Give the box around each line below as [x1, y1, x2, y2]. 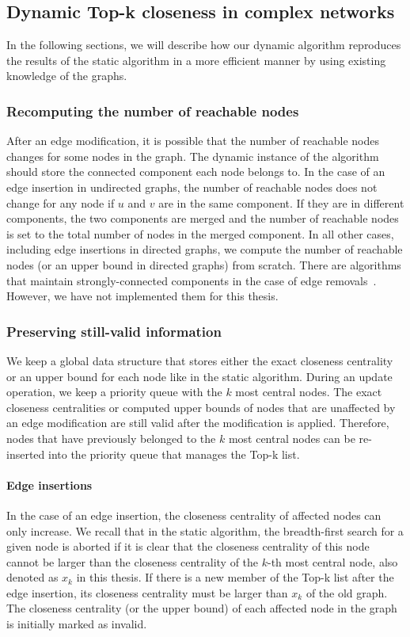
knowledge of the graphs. [6, 67, 127, 84]
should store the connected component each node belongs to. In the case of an [6, 163, 385, 180]
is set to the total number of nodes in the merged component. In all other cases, [6, 225, 394, 242]
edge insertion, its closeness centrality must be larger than [6, 584, 288, 601]
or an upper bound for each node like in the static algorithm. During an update [6, 368, 393, 384]
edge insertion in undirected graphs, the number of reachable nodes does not [6, 178, 378, 195]
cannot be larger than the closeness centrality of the [6, 553, 259, 570]
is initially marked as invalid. [6, 616, 147, 632]
